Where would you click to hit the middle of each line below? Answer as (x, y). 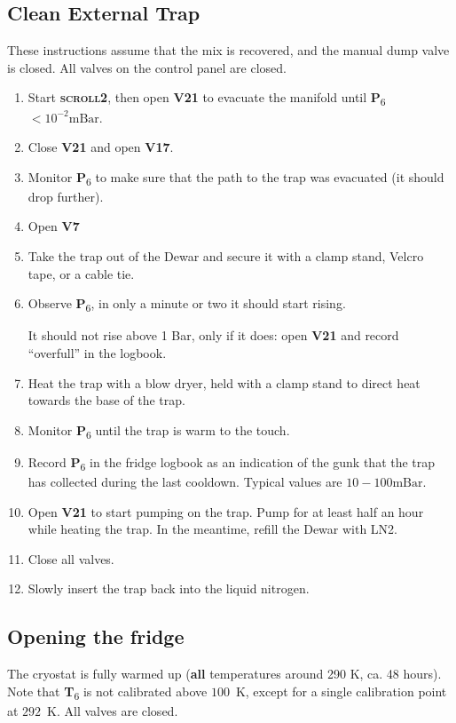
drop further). (66, 196)
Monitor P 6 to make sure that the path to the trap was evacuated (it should (236, 178)
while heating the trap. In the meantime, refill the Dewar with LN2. (213, 529)
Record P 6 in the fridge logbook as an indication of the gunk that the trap (232, 463)
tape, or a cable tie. (81, 273)
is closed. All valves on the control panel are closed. (147, 67)
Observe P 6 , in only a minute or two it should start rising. (187, 304)
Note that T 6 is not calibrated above (107, 692)
